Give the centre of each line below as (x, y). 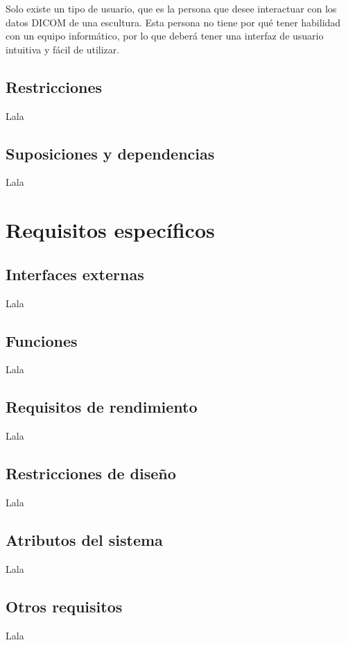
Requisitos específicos (110, 230)
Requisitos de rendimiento (102, 407)
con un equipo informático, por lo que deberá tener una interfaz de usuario (165, 36)
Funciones (42, 340)
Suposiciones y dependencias (110, 153)
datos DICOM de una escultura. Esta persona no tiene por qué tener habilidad (173, 22)
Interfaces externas (75, 274)
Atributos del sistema (84, 539)
